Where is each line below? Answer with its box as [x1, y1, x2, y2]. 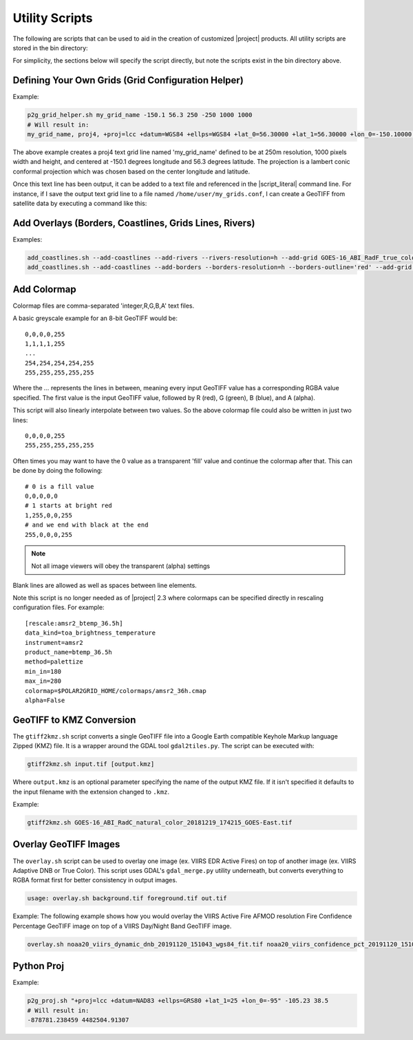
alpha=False [25, 697, 65, 704]
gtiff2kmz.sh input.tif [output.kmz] [27, 761, 155, 768]
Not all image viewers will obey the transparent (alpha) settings [31, 562, 210, 571]
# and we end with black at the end [25, 521, 149, 529]
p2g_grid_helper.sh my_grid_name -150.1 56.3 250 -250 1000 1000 [27, 111, 253, 119]
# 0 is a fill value [25, 482, 94, 490]
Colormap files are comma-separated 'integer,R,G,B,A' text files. [12, 301, 195, 310]
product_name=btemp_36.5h [25, 648, 113, 657]
